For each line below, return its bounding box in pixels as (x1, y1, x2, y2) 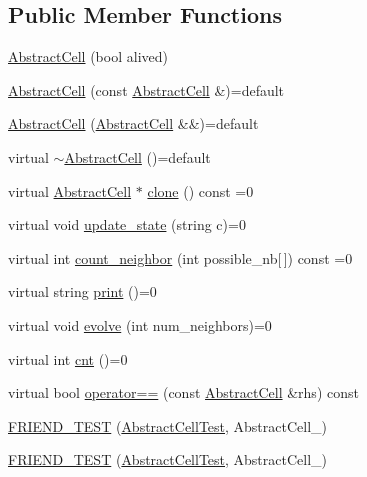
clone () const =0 (147, 180, 254, 201)
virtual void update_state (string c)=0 (8, 214, 246, 235)
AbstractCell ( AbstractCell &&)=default (8, 113, 259, 134)
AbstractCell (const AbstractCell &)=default (8, 79, 285, 100)
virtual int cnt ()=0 (8, 348, 128, 369)
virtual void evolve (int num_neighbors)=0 (8, 314, 272, 335)
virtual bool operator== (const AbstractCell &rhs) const (8, 382, 359, 403)
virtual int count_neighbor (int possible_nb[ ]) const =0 (8, 247, 353, 268)
